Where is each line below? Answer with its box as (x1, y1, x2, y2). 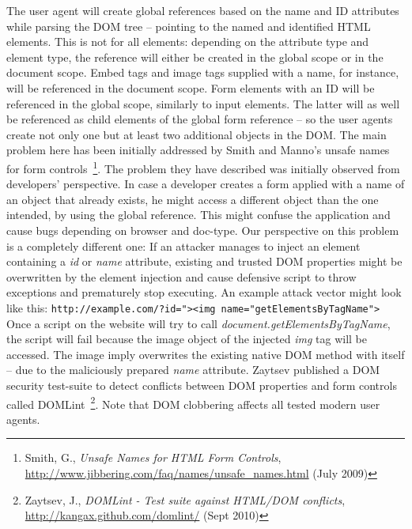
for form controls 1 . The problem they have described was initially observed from (6, 157, 400, 176)
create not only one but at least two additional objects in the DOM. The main (6, 126, 387, 142)
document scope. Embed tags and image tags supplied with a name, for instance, (6, 64, 399, 81)
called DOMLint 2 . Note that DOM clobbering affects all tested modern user (6, 393, 380, 412)
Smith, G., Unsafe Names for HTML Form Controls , (25, 449, 282, 466)
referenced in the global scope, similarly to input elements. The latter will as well (6, 95, 400, 111)
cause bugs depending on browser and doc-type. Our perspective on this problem (6, 221, 399, 238)
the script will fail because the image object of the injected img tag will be (6, 331, 367, 347)
